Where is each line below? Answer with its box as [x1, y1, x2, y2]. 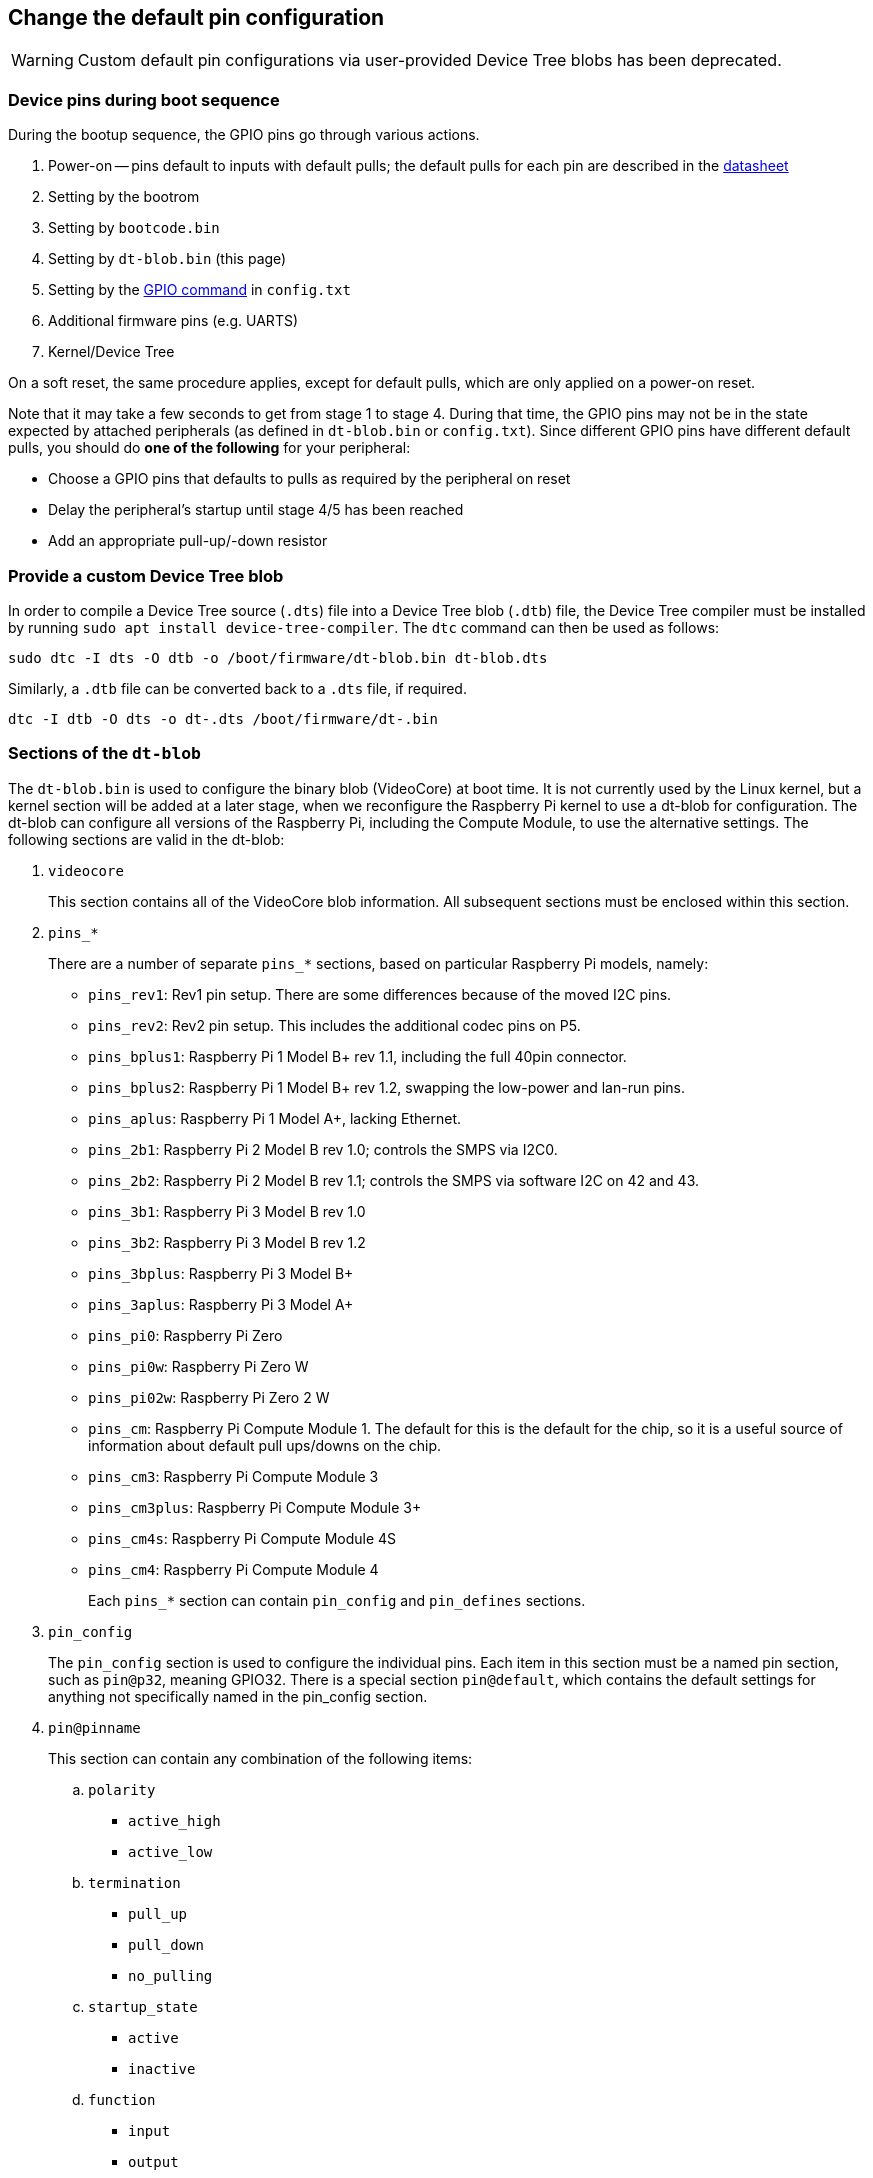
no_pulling [128, 1967, 213, 1984]
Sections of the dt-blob [8, 743, 201, 764]
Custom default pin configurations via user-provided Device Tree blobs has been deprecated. [77, 50, 782, 71]
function [88, 2091, 156, 2108]
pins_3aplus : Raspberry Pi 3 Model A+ [88, 1295, 354, 1313]
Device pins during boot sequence [8, 89, 280, 110]
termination [88, 1874, 181, 1891]
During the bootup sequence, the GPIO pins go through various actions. [8, 126, 480, 144]
